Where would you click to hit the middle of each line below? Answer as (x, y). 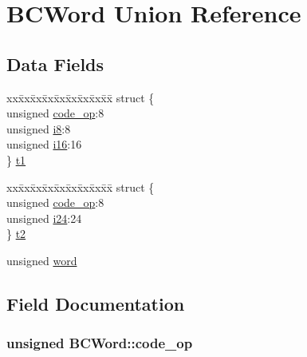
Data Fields (55, 63)
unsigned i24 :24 (44, 218)
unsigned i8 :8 (39, 128)
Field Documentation (96, 303)
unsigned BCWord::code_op (100, 343)
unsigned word (42, 260)
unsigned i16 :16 (44, 144)
